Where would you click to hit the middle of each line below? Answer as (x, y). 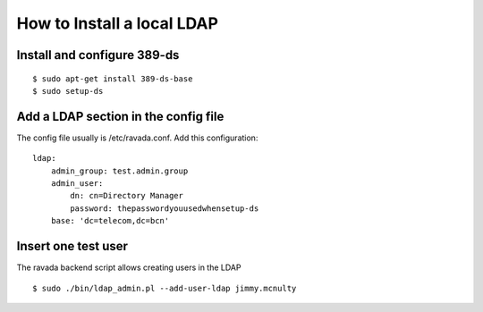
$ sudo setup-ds (68, 91)
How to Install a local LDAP (118, 23)
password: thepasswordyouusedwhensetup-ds (165, 208)
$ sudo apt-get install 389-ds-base (113, 79)
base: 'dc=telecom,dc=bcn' (110, 221)
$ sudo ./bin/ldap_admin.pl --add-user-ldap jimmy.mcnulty (165, 288)
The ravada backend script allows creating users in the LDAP (129, 267)
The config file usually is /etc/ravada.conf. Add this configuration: (137, 138)
